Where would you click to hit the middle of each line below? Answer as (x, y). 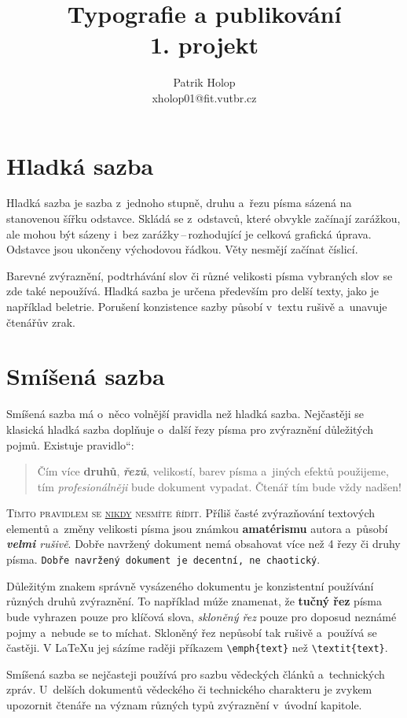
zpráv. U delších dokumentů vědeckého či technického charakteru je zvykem (189, 689)
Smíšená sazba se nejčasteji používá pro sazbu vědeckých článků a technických (196, 674)
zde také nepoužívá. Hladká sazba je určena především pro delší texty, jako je (192, 291)
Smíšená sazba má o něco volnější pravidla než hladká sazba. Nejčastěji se (185, 414)
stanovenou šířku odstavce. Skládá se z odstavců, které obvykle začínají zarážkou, (203, 218)
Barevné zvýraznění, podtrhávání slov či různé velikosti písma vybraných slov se (200, 275)
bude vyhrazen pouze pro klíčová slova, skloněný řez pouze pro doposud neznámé (202, 616)
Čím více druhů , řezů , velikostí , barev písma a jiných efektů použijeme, (213, 471)
